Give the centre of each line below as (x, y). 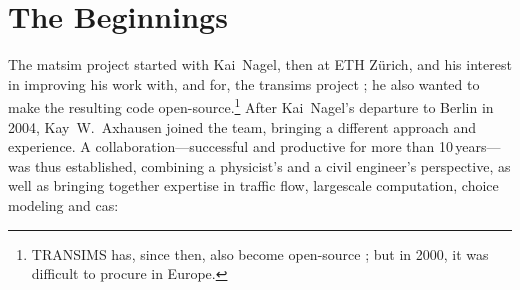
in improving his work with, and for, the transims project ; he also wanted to (244, 83)
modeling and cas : (63, 204)
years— (478, 146)
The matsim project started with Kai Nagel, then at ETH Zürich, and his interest (260, 64)
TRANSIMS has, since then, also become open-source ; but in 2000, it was (260, 253)
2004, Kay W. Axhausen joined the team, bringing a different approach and (242, 126)
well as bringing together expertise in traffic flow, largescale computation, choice (253, 185)
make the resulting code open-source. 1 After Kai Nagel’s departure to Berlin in (251, 105)
